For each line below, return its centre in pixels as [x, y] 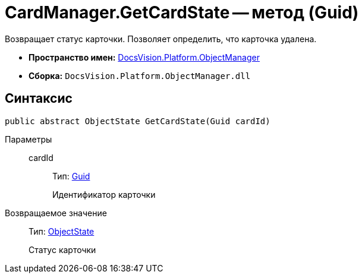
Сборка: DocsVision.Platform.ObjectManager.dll [140, 75]
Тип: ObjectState [62, 231]
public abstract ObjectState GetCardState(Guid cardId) [138, 121]
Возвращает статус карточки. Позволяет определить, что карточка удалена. [161, 39]
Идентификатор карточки [104, 194]
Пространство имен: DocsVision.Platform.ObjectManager [144, 57]
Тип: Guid [71, 176]
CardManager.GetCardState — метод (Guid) [182, 12]
